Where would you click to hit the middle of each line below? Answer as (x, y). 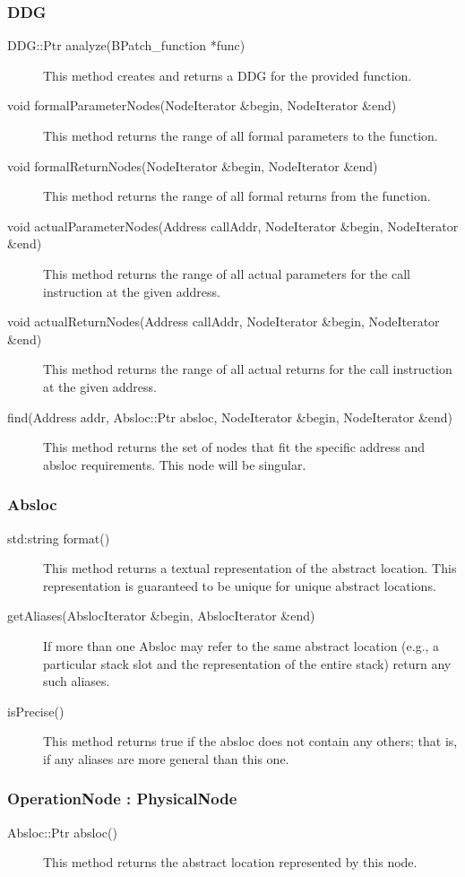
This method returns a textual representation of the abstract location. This (250, 568)
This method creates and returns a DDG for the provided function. (228, 75)
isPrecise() (36, 711)
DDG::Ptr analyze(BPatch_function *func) (126, 45)
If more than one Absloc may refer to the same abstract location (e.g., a (241, 645)
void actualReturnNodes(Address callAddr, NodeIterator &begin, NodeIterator (224, 321)
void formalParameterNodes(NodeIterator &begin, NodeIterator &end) (202, 105)
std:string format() (59, 538)
